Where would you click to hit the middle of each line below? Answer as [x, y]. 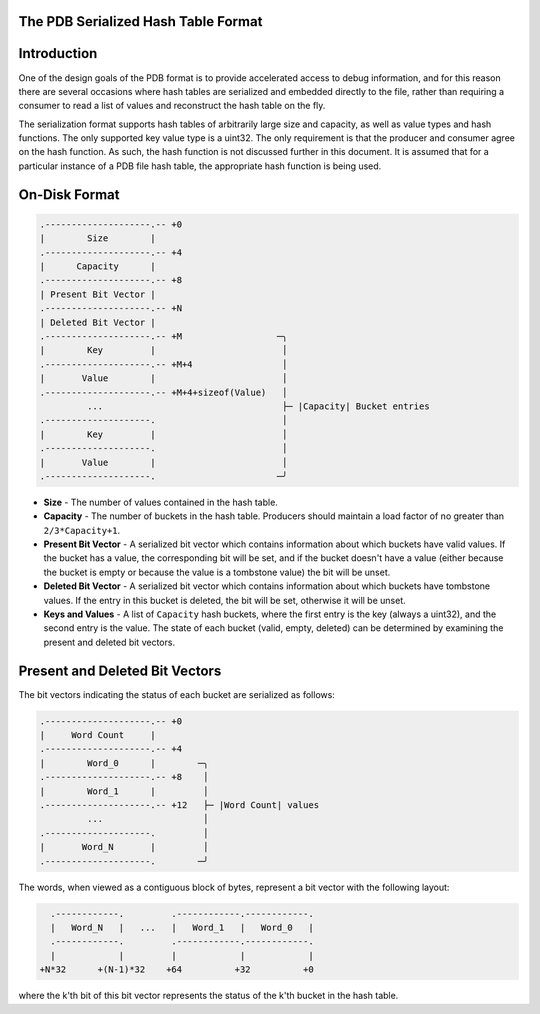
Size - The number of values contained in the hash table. [161, 502]
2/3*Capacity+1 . [82, 530]
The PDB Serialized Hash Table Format [140, 21]
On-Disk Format [69, 194]
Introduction [58, 53]
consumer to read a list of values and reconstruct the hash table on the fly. [172, 106]
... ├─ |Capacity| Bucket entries [258, 406]
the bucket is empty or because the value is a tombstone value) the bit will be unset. [217, 572]
